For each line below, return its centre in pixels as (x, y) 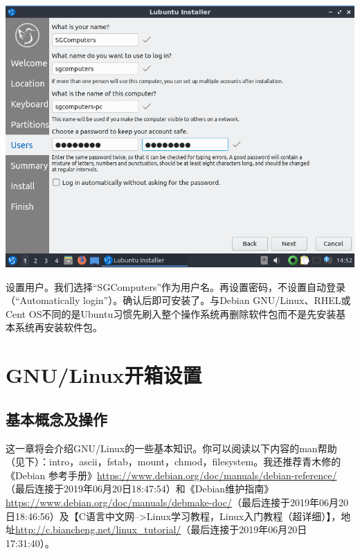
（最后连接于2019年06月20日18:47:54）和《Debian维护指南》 (140, 489)
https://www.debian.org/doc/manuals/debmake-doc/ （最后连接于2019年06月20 (177, 502)
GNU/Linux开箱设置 (104, 375)
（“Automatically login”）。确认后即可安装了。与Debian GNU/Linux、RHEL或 (178, 300)
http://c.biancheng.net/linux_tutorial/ (98, 529)
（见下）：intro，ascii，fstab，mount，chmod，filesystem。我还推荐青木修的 (173, 462)
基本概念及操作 (56, 419)
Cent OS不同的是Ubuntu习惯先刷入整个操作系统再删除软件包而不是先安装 (171, 313)
